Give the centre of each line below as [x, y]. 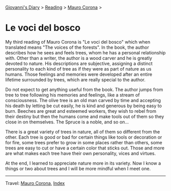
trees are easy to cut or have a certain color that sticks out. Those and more [85, 148]
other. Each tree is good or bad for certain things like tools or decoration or [84, 137]
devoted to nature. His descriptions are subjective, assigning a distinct [79, 63]
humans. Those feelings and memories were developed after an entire [79, 74]
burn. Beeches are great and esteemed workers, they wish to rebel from [81, 111]
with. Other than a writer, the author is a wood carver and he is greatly [79, 58]
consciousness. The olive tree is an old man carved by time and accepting [83, 100]
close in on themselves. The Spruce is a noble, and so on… [67, 122]
